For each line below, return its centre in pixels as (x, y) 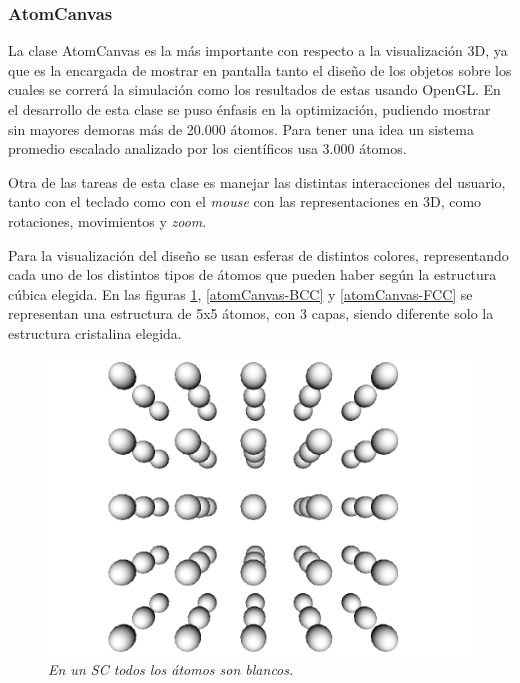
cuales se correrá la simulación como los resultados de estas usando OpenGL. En (254, 89)
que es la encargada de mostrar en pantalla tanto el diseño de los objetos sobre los (260, 69)
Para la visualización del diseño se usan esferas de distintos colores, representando (258, 254)
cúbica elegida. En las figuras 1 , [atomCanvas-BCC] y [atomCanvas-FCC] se (240, 293)
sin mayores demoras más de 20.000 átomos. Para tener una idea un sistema (241, 128)
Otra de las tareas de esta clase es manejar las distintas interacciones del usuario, (257, 181)
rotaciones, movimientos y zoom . (107, 220)
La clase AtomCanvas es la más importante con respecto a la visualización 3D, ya (258, 50)
